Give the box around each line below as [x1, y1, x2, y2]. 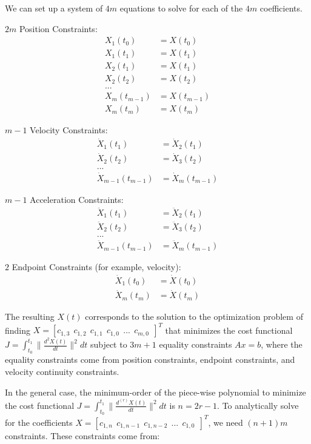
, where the [261, 338, 303, 351]
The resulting [5, 310, 55, 323]
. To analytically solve [217, 399, 299, 411]
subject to [90, 338, 127, 351]
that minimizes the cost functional [165, 323, 293, 336]
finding [5, 323, 31, 336]
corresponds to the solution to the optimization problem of [85, 310, 303, 323]
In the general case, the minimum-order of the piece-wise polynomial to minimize [5, 385, 306, 398]
